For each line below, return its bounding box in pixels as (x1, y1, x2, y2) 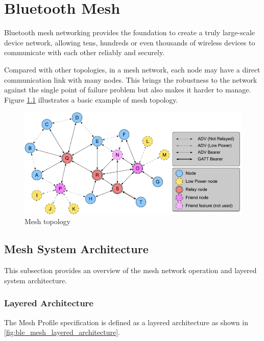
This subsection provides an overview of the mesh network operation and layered (4, 265, 257, 276)
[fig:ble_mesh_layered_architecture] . (4, 327, 120, 337)
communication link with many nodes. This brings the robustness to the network (4, 74, 257, 85)
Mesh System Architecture (4, 241, 149, 257)
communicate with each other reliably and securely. (4, 47, 165, 58)
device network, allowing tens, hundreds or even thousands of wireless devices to (4, 37, 255, 47)
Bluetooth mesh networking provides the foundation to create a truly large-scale (4, 27, 255, 38)
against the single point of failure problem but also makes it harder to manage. (4, 84, 251, 95)
